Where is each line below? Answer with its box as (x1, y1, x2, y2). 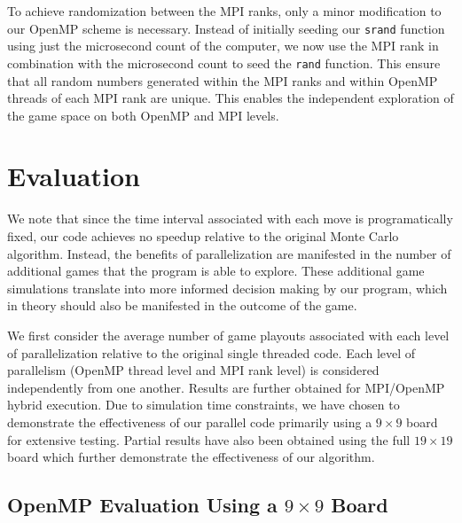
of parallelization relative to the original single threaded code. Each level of (7, 343, 416, 362)
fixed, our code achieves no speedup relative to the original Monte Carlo (7, 227, 399, 245)
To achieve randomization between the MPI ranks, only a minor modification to (7, 2, 442, 20)
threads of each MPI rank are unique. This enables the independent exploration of (7, 89, 454, 107)
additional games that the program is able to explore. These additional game (7, 261, 425, 280)
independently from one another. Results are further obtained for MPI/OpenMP (7, 378, 445, 396)
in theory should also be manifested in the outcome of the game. (7, 296, 357, 315)
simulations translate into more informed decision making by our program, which (7, 278, 448, 297)
